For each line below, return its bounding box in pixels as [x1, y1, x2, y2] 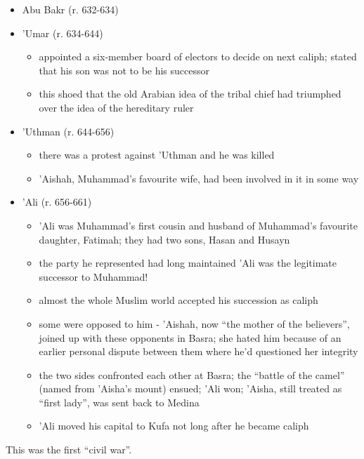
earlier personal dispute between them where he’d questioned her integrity [39, 344, 358, 359]
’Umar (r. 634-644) [22, 25, 103, 40]
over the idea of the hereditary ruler [39, 100, 194, 114]
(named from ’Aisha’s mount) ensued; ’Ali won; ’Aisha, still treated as [39, 381, 342, 396]
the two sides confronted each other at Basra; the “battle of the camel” [39, 367, 345, 382]
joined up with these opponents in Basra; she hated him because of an [39, 330, 342, 345]
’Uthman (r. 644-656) [22, 124, 115, 138]
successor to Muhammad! [39, 269, 148, 284]
